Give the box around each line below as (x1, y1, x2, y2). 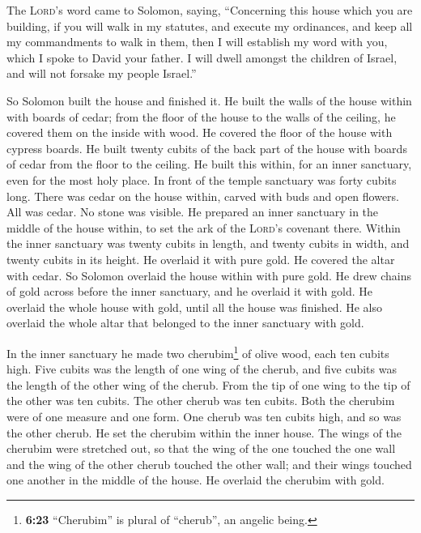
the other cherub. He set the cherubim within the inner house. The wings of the (6, 424, 402, 441)
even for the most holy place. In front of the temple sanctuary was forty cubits (6, 171, 397, 188)
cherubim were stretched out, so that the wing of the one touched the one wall (6, 440, 396, 457)
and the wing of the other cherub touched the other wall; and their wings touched (6, 455, 412, 472)
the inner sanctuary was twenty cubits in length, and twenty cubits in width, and (6, 235, 410, 252)
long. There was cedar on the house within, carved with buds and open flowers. (6, 187, 400, 204)
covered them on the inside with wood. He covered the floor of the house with (6, 124, 393, 141)
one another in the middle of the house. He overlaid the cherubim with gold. (6, 471, 385, 488)
